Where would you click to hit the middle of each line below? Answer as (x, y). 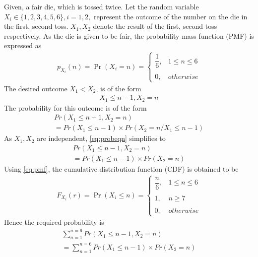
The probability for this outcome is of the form (75, 107)
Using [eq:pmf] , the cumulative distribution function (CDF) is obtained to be (121, 169)
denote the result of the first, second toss (155, 26)
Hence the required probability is (54, 222)
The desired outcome (36, 88)
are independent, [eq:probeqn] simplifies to (101, 138)
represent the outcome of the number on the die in (170, 16)
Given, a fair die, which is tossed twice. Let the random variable (101, 6)
